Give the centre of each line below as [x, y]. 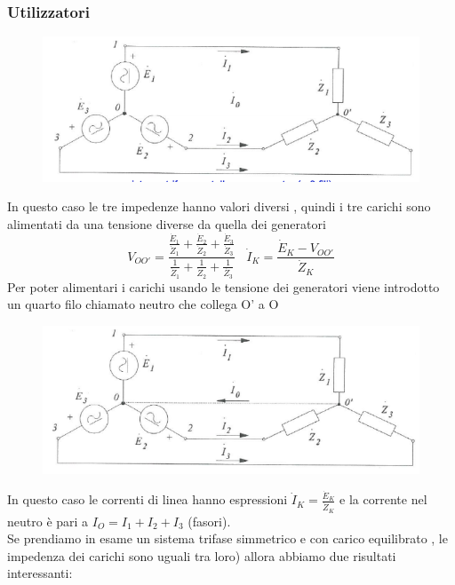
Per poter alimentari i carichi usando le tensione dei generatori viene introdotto [224, 286]
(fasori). [209, 521]
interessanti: [40, 573]
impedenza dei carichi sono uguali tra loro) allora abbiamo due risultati [202, 555]
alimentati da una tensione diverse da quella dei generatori [167, 224]
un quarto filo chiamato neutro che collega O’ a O [143, 304]
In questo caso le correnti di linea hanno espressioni [148, 499]
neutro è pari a [48, 521]
